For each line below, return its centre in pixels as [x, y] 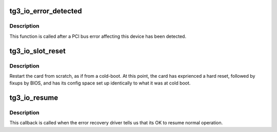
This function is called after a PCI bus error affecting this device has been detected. [98, 36]
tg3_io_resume [34, 98]
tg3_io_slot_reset [38, 51]
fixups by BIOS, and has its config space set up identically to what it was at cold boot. [100, 83]
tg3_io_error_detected [46, 11]
